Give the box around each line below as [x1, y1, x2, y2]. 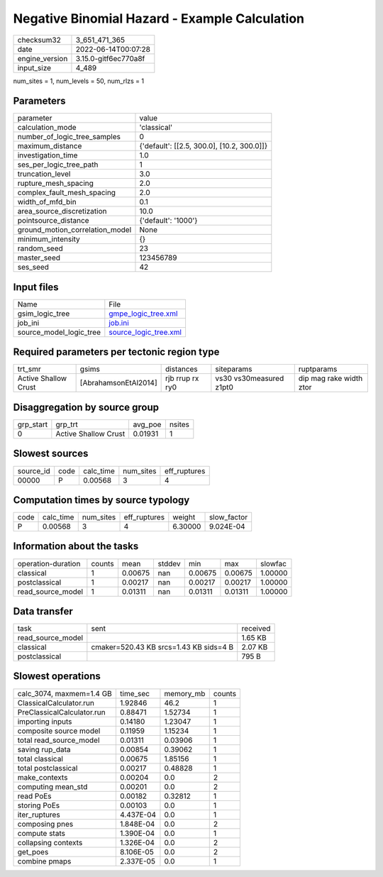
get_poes [17, 846, 49, 856]
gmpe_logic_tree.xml [109, 309, 178, 319]
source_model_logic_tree [17, 327, 101, 337]
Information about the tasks [13, 540, 139, 553]
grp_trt [55, 419, 78, 429]
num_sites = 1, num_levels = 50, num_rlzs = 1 [13, 77, 145, 85]
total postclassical [17, 763, 78, 773]
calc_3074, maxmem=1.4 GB [17, 688, 113, 698]
